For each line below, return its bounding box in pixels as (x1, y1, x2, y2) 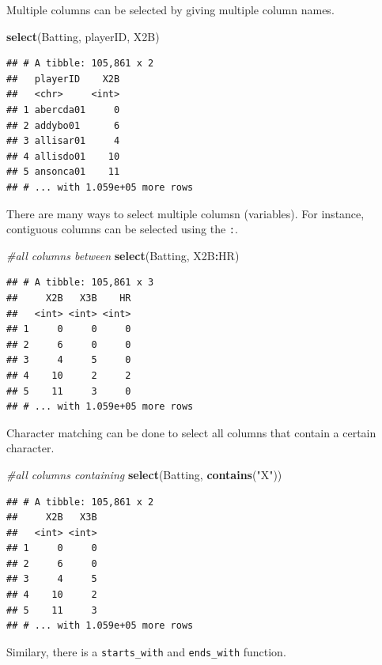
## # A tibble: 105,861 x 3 (6, 277, 154, 289)
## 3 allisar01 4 (6, 135, 120, 147)
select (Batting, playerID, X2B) (6, 28, 160, 44)
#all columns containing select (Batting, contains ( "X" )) (6, 466, 282, 482)
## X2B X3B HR (6, 292, 131, 304)
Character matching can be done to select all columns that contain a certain (6, 424, 376, 440)
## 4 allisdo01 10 (6, 150, 120, 162)
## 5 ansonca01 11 (6, 166, 120, 178)
